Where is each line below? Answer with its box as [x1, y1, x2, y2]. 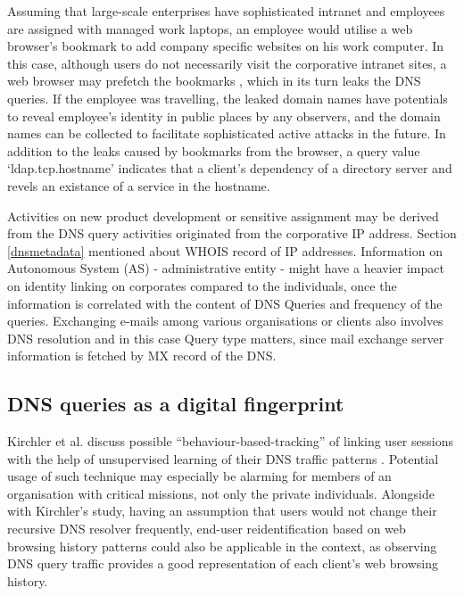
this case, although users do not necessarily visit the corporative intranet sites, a [7, 54, 447, 72]
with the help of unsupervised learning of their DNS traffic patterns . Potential [7, 449, 439, 468]
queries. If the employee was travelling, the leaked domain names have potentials [7, 88, 448, 107]
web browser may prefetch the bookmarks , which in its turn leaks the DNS [7, 71, 421, 90]
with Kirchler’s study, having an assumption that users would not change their [7, 501, 437, 520]
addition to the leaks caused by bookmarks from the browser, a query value [7, 141, 420, 160]
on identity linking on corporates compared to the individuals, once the [7, 276, 397, 294]
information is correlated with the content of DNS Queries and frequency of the [7, 294, 443, 312]
